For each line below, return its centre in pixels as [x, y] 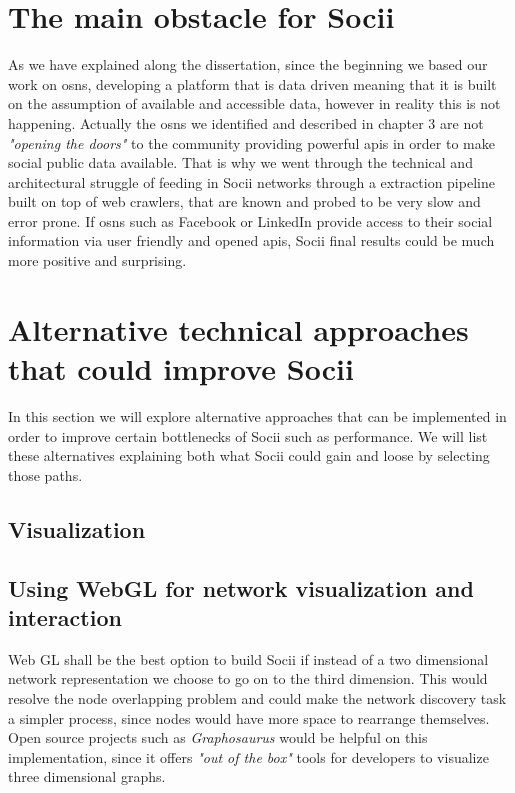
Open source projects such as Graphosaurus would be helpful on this [218, 737]
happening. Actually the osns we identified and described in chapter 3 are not [246, 122]
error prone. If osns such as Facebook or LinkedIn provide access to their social [250, 220]
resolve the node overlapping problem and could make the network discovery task [257, 697]
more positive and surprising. [97, 260]
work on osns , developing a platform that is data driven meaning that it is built [252, 83]
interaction [65, 616]
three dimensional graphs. [87, 776]
